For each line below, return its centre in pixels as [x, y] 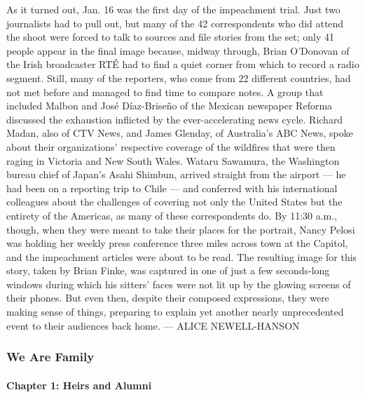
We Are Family [50, 357]
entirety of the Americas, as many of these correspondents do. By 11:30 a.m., [172, 215]
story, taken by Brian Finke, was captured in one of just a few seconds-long [168, 270]
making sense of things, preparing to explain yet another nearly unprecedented [175, 312]
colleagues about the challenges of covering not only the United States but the [174, 202]
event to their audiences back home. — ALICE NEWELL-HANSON [153, 325]
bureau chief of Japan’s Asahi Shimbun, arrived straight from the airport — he [176, 174]
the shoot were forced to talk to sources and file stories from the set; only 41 [171, 37]
